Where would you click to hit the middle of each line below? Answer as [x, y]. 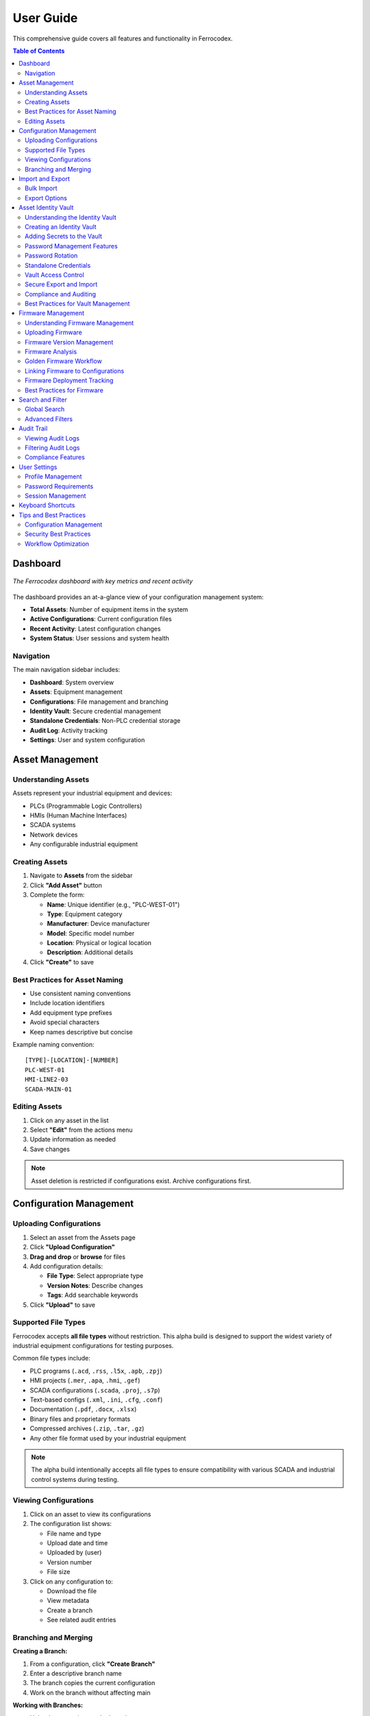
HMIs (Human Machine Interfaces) [78, 815]
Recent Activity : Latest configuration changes [95, 629]
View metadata [68, 1601]
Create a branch [70, 1610]
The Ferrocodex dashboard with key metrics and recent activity [103, 581]
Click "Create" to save [62, 962]
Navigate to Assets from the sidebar [81, 876]
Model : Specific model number [91, 933]
